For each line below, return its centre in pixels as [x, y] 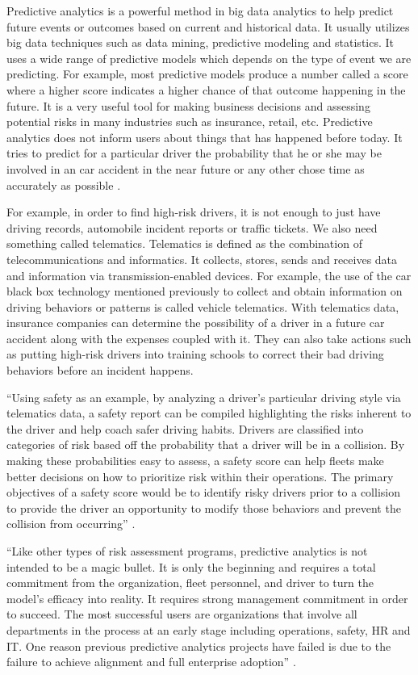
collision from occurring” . [71, 524]
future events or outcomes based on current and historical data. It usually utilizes [208, 26]
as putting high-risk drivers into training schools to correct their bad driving [195, 354]
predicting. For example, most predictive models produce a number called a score [207, 74]
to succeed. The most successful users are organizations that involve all [182, 614]
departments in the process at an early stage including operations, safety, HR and [209, 629]
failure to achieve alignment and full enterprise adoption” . [151, 662]
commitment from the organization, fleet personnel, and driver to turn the [190, 583]
